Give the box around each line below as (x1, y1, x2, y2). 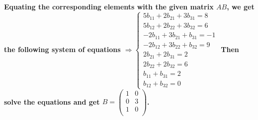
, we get (227, 1, 255, 11)
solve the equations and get (4, 96, 100, 107)
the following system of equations (4, 44, 121, 54)
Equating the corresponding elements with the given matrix (4, 1, 214, 11)
